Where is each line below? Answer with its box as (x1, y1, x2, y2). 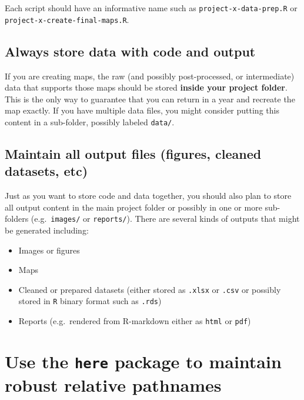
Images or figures (18, 244, 80, 256)
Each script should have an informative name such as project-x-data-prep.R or (5, 2, 298, 14)
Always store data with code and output (5, 42, 256, 60)
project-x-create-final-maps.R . (5, 13, 129, 25)
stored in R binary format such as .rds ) (18, 295, 162, 307)
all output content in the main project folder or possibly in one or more (5, 201, 262, 213)
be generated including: (5, 224, 89, 236)
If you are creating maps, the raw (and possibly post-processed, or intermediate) (5, 69, 295, 82)
